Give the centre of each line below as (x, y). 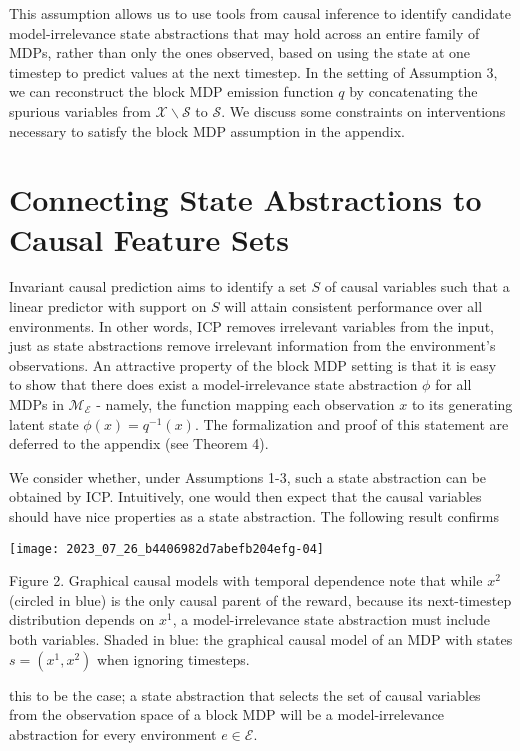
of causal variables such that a (417, 286)
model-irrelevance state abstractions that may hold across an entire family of (244, 32)
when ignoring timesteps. (173, 658)
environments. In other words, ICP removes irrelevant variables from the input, (251, 325)
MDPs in (36, 404)
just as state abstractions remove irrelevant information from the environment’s (252, 345)
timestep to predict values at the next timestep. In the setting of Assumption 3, (253, 71)
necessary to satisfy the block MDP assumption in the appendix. (207, 130)
